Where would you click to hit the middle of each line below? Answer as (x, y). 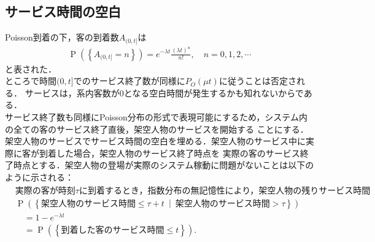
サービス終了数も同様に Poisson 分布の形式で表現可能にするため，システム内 (156, 116)
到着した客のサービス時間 (113, 230)
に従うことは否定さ (257, 81)
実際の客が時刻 (45, 191)
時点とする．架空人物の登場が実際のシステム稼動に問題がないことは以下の (164, 165)
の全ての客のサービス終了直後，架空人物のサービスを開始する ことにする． (157, 129)
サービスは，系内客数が (72, 92)
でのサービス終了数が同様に (129, 81)
